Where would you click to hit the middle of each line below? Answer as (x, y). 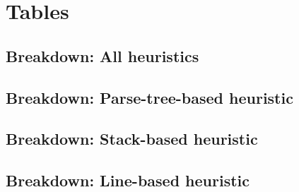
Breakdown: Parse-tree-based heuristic (149, 97)
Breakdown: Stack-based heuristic (132, 139)
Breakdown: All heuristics (102, 55)
